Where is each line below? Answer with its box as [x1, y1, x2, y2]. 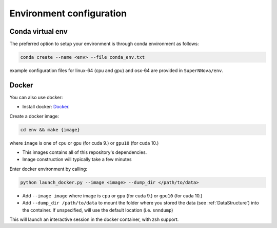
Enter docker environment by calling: [9, 166, 87, 172]
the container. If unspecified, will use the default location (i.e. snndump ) [22, 207, 173, 213]
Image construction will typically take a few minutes [22, 156, 132, 163]
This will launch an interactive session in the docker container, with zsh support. [9, 216, 179, 222]
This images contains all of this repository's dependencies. [22, 149, 147, 155]
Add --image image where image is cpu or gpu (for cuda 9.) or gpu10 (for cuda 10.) [22, 192, 203, 199]
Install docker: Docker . [22, 104, 70, 110]
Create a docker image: [9, 113, 59, 119]
